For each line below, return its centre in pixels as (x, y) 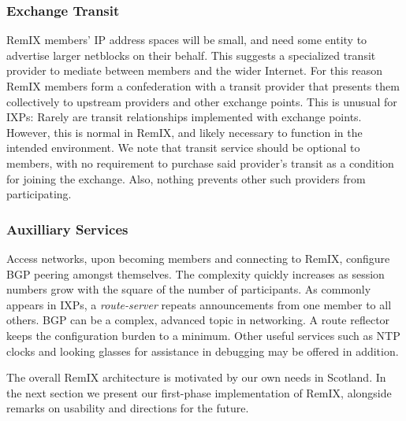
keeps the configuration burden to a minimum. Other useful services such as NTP (203, 335)
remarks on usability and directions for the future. (128, 408)
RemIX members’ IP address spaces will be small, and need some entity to (187, 40)
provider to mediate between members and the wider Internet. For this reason (195, 70)
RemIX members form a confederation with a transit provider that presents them (203, 86)
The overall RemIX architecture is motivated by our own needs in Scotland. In (196, 377)
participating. (39, 194)
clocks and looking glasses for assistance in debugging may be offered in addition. (203, 351)
